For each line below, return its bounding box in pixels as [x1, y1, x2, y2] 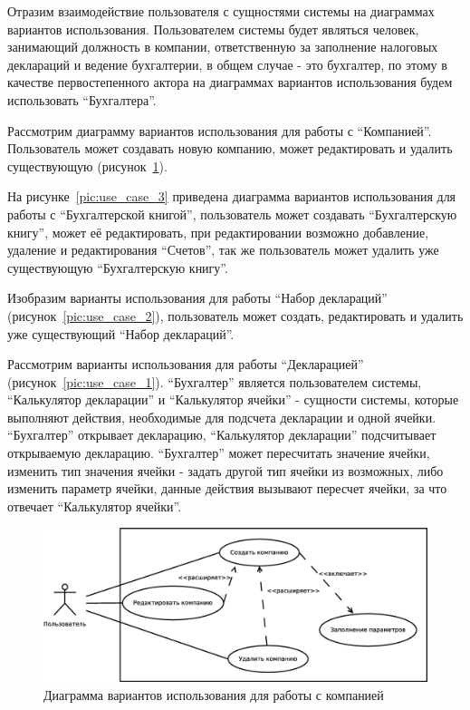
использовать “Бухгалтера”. [7, 90, 157, 109]
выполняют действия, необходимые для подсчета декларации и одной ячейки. [7, 407, 436, 426]
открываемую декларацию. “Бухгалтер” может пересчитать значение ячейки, [7, 443, 430, 462]
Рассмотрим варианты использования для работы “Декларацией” [7, 355, 364, 374]
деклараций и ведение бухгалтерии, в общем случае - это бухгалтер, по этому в [7, 54, 447, 73]
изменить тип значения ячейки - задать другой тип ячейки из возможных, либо [7, 461, 444, 480]
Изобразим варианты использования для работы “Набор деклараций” [7, 288, 388, 307]
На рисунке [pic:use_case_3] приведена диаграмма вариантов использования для [7, 187, 456, 206]
